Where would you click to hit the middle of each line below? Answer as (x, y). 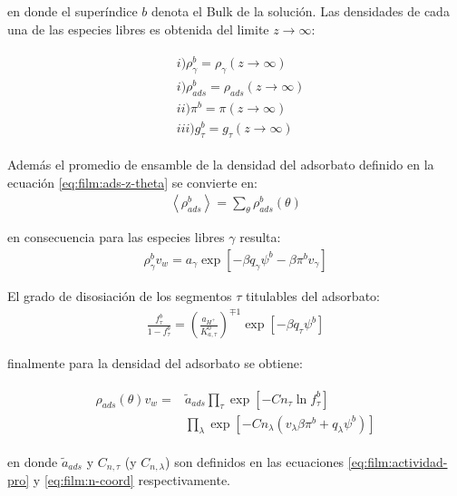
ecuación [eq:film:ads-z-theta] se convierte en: (132, 182)
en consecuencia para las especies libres (116, 237)
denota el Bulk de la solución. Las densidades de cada (300, 11)
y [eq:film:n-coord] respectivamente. (131, 479)
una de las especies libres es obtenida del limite (138, 29)
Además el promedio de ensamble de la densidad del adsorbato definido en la (221, 165)
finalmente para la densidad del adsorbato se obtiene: (155, 363)
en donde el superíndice (73, 11)
